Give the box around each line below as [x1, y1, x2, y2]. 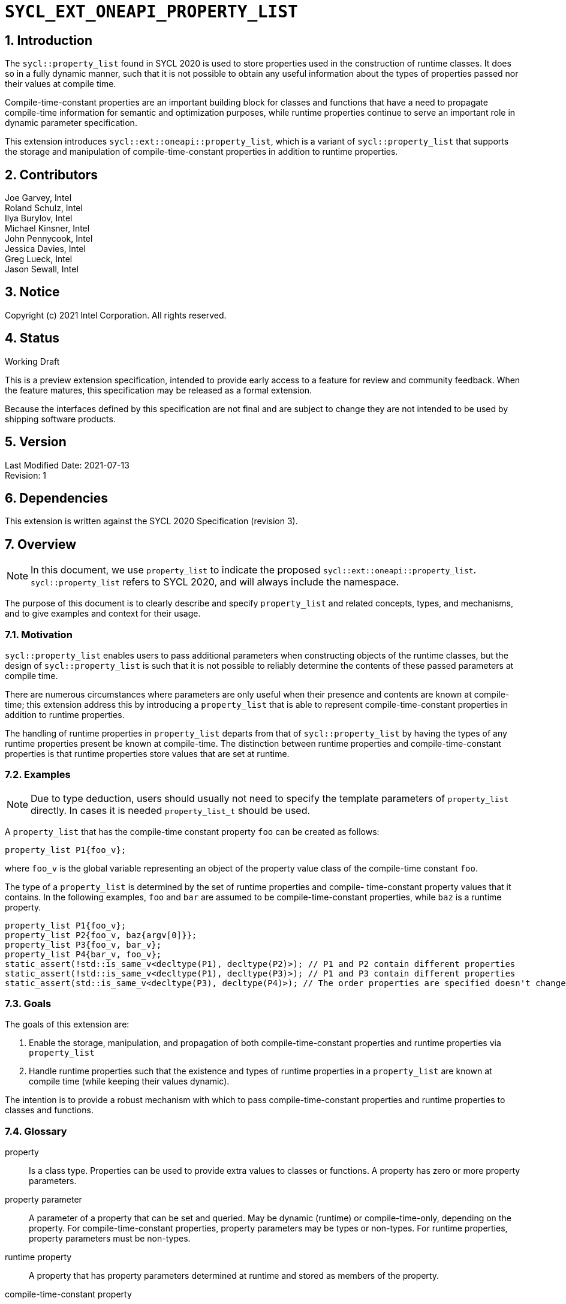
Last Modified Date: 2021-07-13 [5, 459, 130, 470]
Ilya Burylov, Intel [5, 213, 73, 224]
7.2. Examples [5, 768, 71, 781]
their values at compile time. [5, 79, 116, 89]
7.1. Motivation [5, 628, 73, 641]
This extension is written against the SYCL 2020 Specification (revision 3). [5, 516, 298, 527]
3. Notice [5, 284, 60, 300]
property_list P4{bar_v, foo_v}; [5, 949, 162, 959]
